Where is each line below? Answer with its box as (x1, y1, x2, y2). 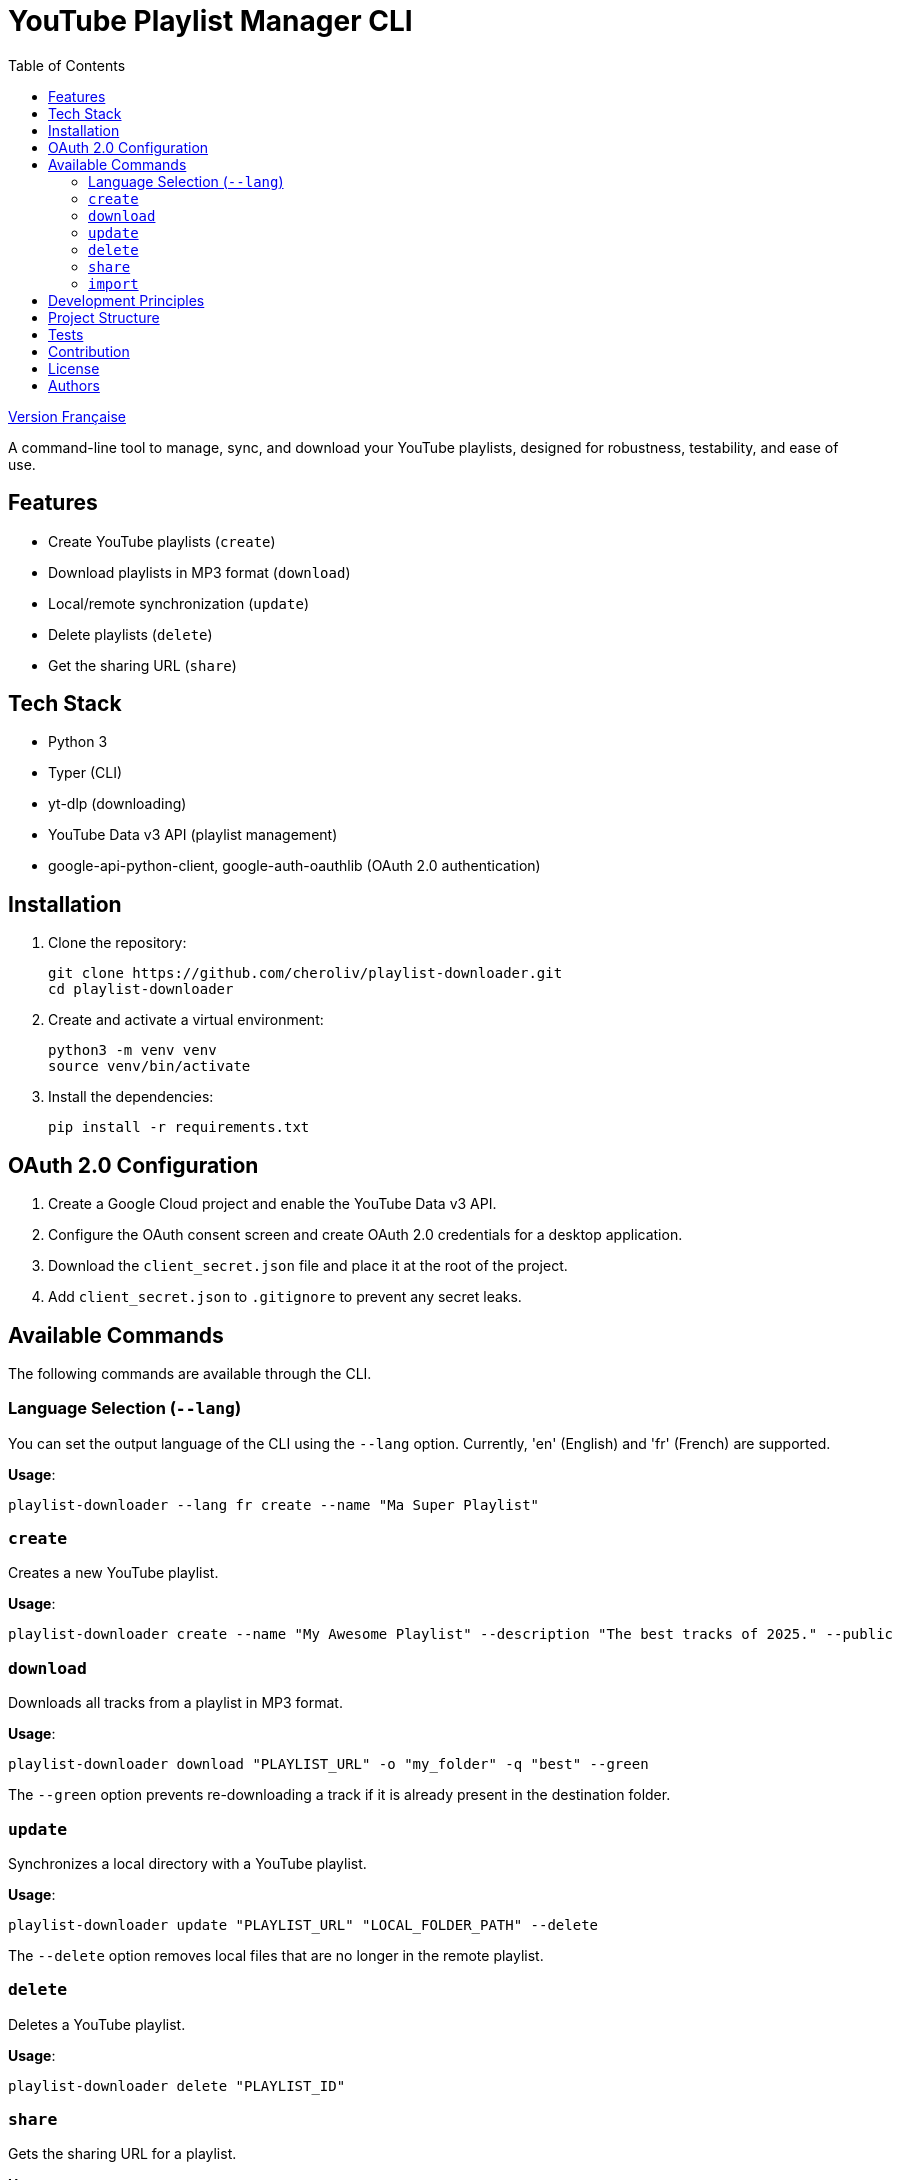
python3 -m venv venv (48, 1042, 217, 1059)
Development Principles (48, 291, 205, 309)
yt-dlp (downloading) (48, 795, 187, 813)
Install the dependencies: (48, 1088, 214, 1106)
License (48, 359, 100, 377)
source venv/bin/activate (48, 1058, 251, 1075)
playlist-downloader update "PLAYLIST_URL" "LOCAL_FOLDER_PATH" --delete (8, 1916, 599, 1933)
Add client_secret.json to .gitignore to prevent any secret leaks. (48, 1288, 522, 1306)
